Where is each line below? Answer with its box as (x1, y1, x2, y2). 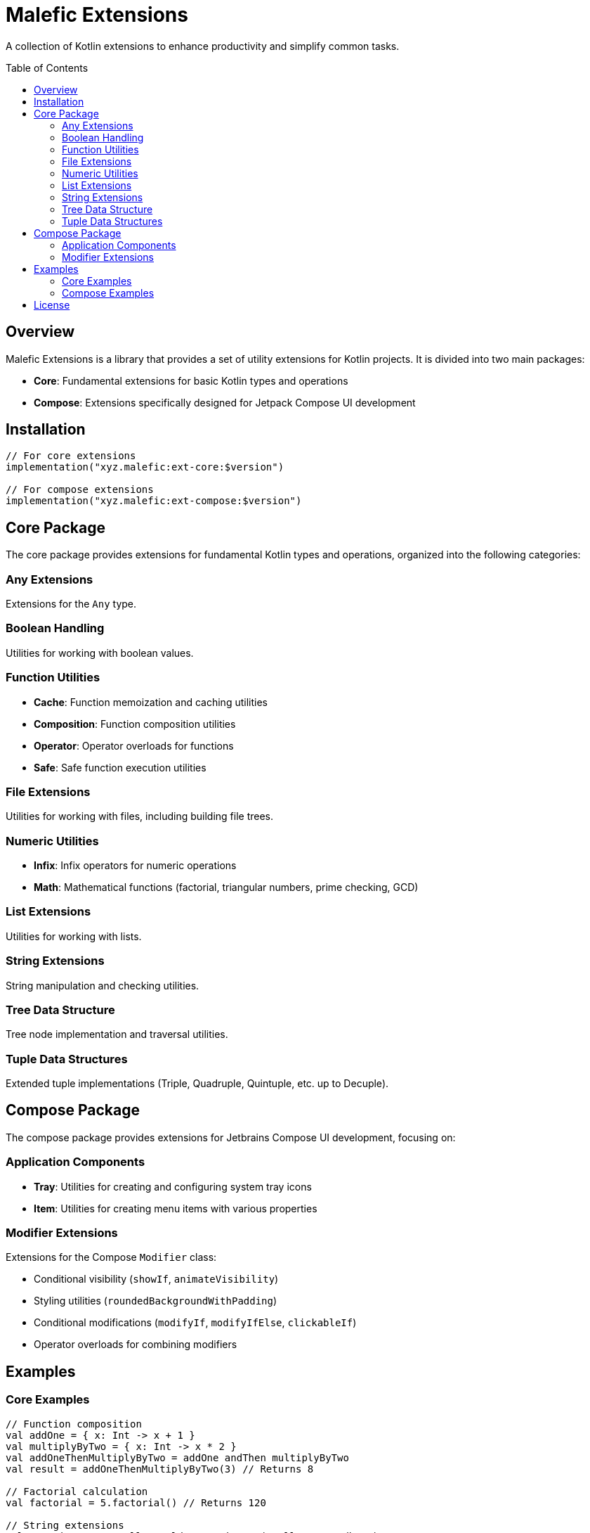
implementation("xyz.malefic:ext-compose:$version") (6, 495, 302, 507)
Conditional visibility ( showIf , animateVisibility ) (34, 1273, 279, 1285)
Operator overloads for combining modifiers (34, 1338, 237, 1351)
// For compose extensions (6, 484, 154, 496)
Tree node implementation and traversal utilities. (6, 1028, 228, 1041)
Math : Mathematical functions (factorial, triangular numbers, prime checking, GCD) (34, 881, 419, 894)
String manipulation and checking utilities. (6, 979, 199, 992)
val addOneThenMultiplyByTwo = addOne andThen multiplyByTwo (6, 1451, 349, 1463)
